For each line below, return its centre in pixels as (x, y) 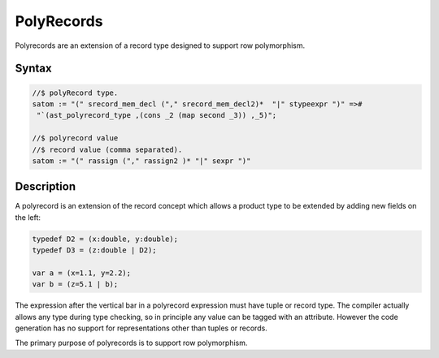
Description (46, 187)
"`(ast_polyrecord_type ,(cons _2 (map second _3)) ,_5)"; (157, 115)
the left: (28, 217)
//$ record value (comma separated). (107, 149)
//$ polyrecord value (75, 138)
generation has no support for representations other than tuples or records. (141, 328)
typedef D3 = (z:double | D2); (95, 250)
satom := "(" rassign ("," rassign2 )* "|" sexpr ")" (141, 161)
